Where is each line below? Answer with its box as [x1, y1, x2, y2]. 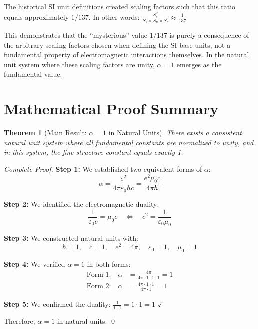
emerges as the [176, 59, 222, 69]
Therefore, [4, 316, 35, 326]
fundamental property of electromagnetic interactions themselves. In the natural [4, 49, 249, 60]
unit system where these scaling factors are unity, [4, 59, 155, 69]
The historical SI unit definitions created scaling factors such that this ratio [4, 1, 236, 11]
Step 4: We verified [4, 258, 65, 269]
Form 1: [86, 271, 111, 278]
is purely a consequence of [169, 30, 249, 40]
